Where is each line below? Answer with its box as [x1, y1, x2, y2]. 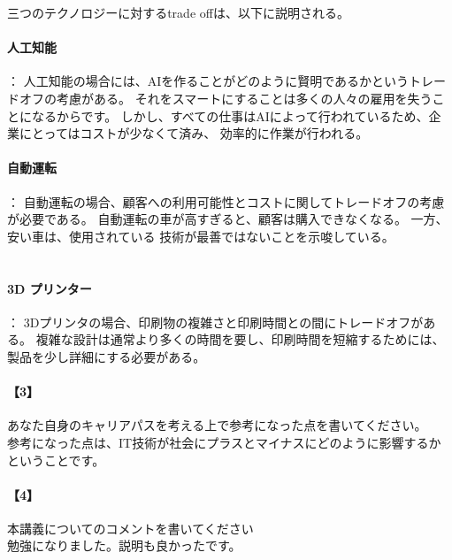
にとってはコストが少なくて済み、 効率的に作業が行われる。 [19, 124, 369, 142]
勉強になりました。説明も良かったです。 [7, 536, 241, 555]
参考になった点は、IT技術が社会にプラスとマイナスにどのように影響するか [7, 433, 441, 451]
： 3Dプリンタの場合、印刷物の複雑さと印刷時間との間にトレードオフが [7, 312, 424, 331]
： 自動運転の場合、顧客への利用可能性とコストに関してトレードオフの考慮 [7, 192, 445, 211]
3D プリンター [7, 279, 92, 297]
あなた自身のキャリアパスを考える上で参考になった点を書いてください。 [7, 416, 427, 434]
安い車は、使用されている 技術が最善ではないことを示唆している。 [7, 226, 395, 245]
